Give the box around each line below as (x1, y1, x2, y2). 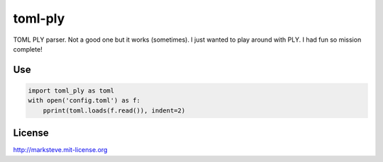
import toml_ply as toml (28, 86, 115, 95)
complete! (13, 45, 43, 53)
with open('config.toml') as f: (28, 96, 141, 105)
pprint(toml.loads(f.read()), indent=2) (43, 106, 186, 115)
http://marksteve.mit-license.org (13, 146, 108, 154)
